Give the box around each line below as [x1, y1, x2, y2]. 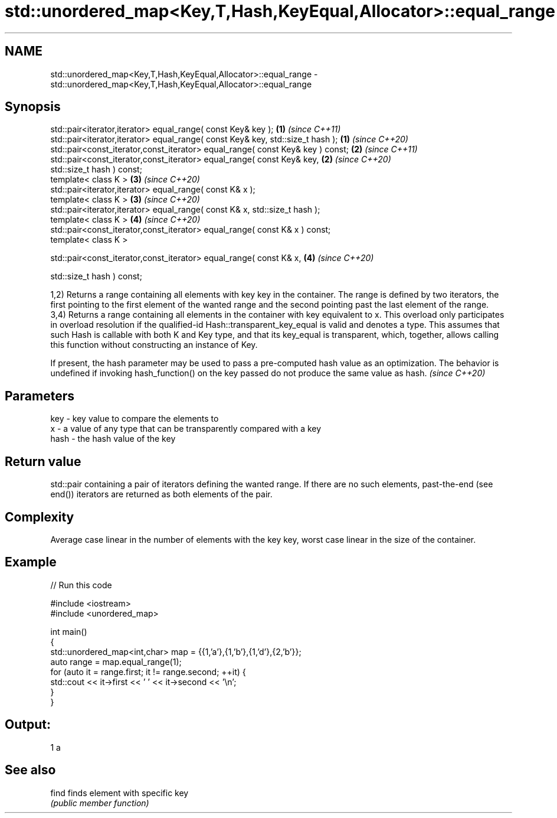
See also [5, 762, 56, 778]
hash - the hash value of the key [50, 434, 176, 444]
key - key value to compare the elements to [50, 413, 219, 424]
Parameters [5, 388, 74, 403]
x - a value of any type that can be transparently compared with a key [50, 423, 322, 434]
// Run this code [50, 579, 112, 590]
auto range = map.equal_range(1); [50, 656, 182, 667]
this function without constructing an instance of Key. [50, 340, 258, 350]
